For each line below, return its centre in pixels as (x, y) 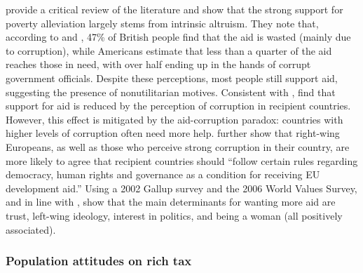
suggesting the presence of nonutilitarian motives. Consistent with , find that (171, 92)
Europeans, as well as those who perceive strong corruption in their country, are (178, 146)
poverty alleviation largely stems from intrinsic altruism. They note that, (162, 23)
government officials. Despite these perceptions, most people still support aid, (172, 78)
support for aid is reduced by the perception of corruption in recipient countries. (178, 106)
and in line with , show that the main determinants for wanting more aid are (171, 202)
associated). (31, 229)
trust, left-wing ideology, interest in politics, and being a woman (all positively (174, 215)
